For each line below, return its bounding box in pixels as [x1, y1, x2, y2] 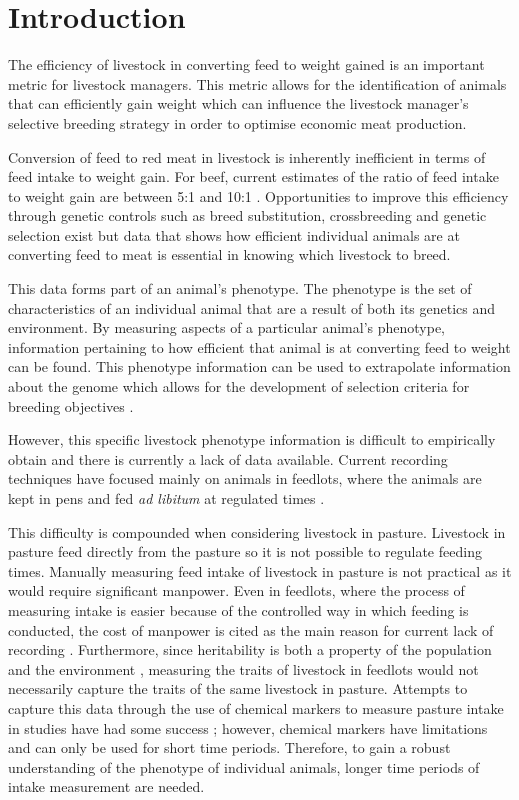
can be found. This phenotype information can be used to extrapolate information [8, 356, 511, 377]
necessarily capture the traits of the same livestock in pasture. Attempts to [8, 678, 468, 699]
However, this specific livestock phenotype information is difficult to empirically [8, 429, 496, 450]
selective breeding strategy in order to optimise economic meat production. [8, 112, 467, 133]
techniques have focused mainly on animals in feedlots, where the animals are [8, 468, 482, 489]
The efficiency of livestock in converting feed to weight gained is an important [8, 54, 485, 75]
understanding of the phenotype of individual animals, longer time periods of [8, 756, 480, 777]
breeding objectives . [8, 395, 134, 416]
